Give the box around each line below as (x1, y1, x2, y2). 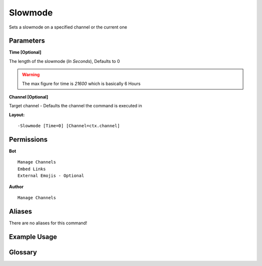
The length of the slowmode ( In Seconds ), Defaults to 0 (9, 58, 120, 64)
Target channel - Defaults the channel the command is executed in (9, 103, 143, 109)
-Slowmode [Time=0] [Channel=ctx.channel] (17, 123, 120, 129)
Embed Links (17, 166, 46, 172)
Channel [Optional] (9, 94, 49, 100)
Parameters (9, 37, 45, 45)
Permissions (9, 135, 48, 144)
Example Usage (9, 233, 57, 241)
